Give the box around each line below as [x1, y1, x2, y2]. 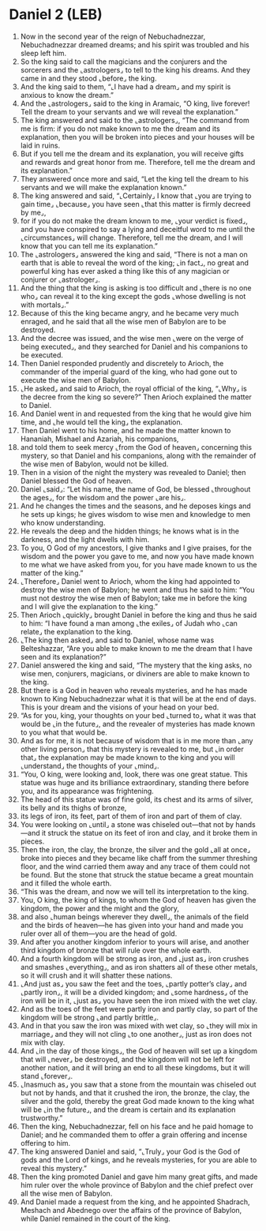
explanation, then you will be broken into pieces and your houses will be [20, 132, 255, 141]
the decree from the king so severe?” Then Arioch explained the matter [20, 392, 252, 402]
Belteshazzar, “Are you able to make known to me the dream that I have [20, 643, 253, 653]
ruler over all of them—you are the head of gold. [20, 929, 178, 938]
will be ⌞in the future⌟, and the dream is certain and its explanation [20, 1105, 236, 1114]
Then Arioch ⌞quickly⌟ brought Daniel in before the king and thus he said [20, 610, 257, 619]
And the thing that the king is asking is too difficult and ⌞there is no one [20, 282, 252, 293]
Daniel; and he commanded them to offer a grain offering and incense [20, 1130, 248, 1139]
